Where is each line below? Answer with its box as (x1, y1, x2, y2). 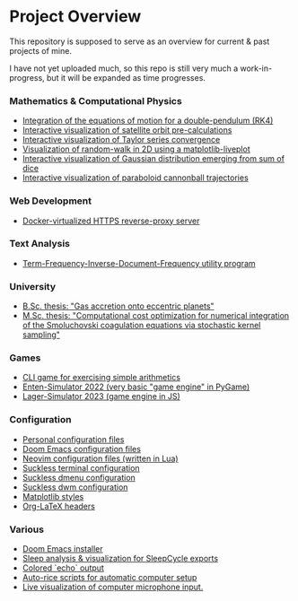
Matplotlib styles (22, 491, 84, 501)
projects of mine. (9, 45, 72, 56)
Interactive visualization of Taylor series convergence (22, 135, 221, 145)
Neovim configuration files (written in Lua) (22, 453, 179, 464)
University (9, 280, 57, 292)
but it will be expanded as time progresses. (46, 72, 206, 83)
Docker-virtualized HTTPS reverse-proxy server (22, 215, 200, 226)
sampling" (22, 329, 61, 340)
